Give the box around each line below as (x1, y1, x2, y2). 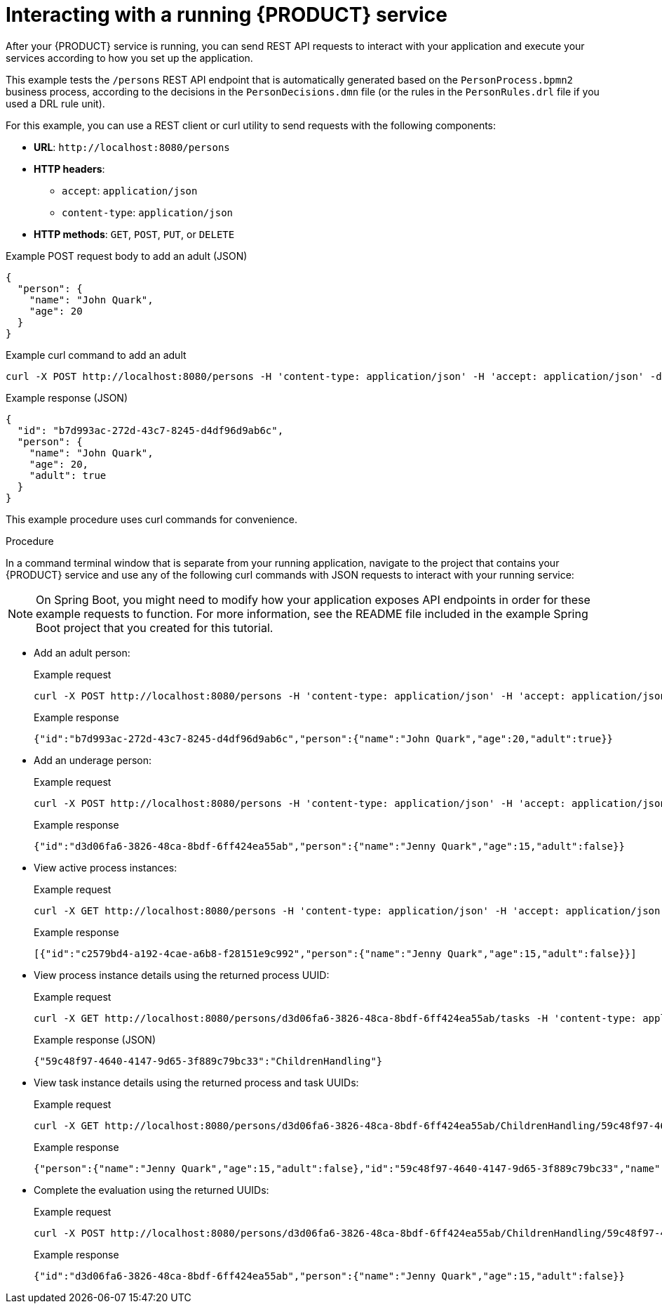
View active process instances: (34, 861, 177, 874)
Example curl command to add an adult (6, 348, 187, 361)
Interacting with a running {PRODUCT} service (6, 3, 447, 27)
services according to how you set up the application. (6, 51, 253, 64)
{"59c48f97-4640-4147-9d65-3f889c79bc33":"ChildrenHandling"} (34, 1055, 383, 1067)
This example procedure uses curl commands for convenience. (6, 513, 297, 525)
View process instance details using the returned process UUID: (34, 968, 330, 981)
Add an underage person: (34, 754, 152, 766)
